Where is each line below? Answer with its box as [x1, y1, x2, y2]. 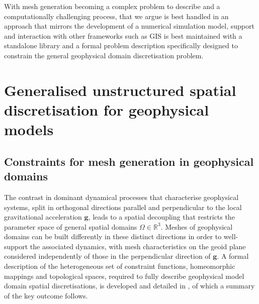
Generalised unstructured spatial [4, 79, 236, 100]
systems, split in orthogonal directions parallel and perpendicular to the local [4, 201, 242, 212]
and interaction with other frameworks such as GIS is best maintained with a [4, 30, 242, 41]
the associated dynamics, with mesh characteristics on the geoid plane [30, 241, 246, 251]
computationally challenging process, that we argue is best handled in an [4, 11, 229, 21]
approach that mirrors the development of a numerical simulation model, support [4, 21, 254, 31]
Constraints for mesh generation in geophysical [4, 153, 254, 169]
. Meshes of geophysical [160, 221, 233, 232]
